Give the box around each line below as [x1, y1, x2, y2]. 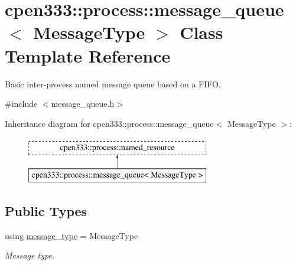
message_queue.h [51, 97, 115, 110]
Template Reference [5, 43, 171, 67]
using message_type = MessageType [5, 229, 138, 241]
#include [5, 97, 38, 110]
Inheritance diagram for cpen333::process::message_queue [5, 117, 214, 129]
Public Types [5, 201, 87, 220]
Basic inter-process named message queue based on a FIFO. [5, 77, 221, 90]
